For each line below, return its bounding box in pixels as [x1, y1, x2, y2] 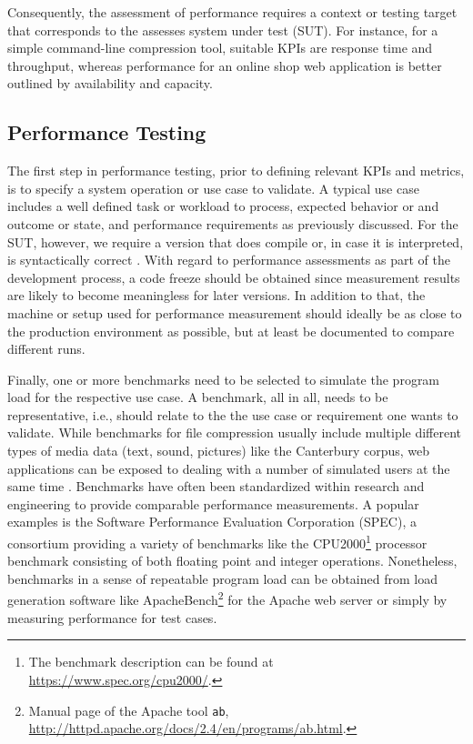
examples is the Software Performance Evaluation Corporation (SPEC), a [7, 512, 417, 531]
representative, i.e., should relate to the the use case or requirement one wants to [7, 405, 458, 424]
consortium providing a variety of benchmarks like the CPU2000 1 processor [7, 531, 428, 552]
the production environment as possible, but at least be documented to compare [7, 321, 455, 340]
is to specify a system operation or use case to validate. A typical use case [7, 178, 419, 197]
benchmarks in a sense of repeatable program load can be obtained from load [7, 568, 438, 588]
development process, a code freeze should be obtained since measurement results [7, 267, 460, 287]
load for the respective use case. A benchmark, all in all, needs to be [7, 387, 388, 407]
